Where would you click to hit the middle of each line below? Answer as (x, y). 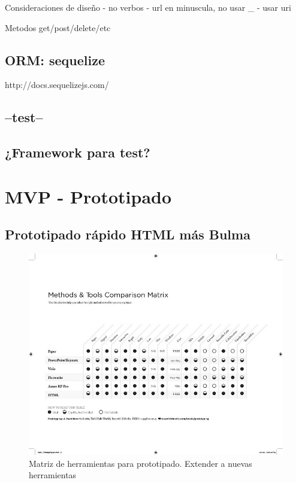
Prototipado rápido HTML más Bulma (128, 234)
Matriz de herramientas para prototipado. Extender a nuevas (141, 463)
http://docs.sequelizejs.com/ (57, 85)
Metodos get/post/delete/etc (58, 27)
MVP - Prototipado (88, 196)
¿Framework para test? (78, 152)
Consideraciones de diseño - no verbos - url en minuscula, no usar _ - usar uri (148, 7)
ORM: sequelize (55, 60)
